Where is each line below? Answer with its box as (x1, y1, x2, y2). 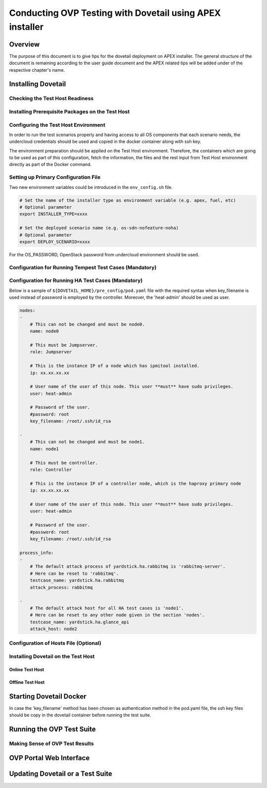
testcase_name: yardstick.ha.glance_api (30, 619, 130, 625)
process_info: (19, 550, 54, 556)
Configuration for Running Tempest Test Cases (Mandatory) (9, 264, 157, 271)
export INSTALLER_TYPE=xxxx (19, 211, 88, 217)
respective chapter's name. (9, 67, 65, 73)
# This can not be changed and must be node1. (30, 439, 145, 445)
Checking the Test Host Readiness (9, 95, 94, 102)
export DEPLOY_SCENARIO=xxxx (19, 239, 90, 244)
